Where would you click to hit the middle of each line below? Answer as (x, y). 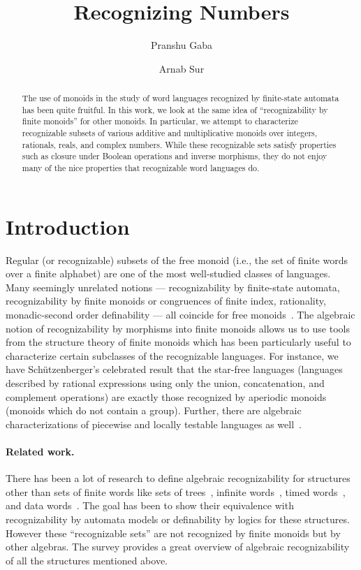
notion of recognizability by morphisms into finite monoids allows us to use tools (178, 328)
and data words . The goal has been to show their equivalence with (150, 505)
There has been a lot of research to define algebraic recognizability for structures (178, 478)
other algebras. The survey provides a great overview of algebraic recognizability (178, 547)
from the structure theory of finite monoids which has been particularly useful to (178, 342)
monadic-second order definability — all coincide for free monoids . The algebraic (180, 315)
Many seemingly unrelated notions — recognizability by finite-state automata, (173, 287)
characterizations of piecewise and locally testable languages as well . (154, 424)
